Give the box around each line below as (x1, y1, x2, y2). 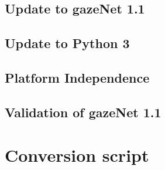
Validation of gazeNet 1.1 (5, 103, 161, 121)
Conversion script (5, 143, 149, 167)
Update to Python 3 (5, 34, 130, 52)
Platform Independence (5, 68, 150, 86)
